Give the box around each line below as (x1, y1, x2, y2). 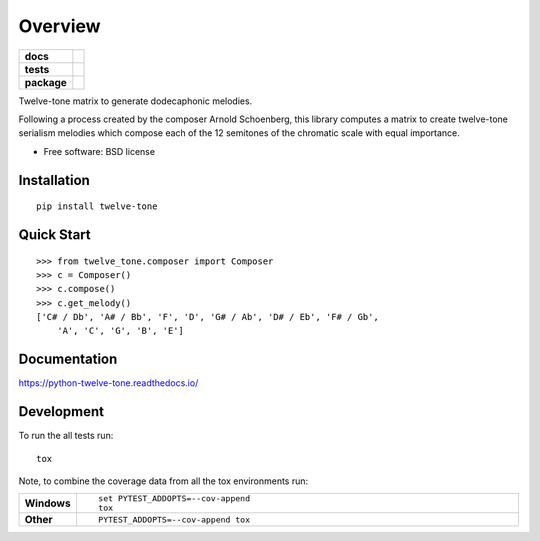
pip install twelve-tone (36, 201, 158, 212)
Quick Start (18, 226, 91, 243)
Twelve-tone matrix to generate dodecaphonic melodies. (18, 95, 253, 107)
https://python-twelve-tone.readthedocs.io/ (18, 377, 199, 389)
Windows (24, 496, 71, 510)
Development (18, 403, 105, 420)
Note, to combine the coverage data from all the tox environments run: (18, 475, 309, 487)
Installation (18, 171, 90, 189)
